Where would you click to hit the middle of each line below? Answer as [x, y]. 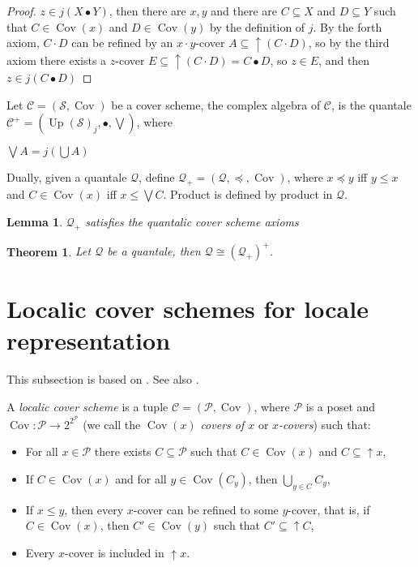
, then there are [147, 11]
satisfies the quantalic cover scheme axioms [192, 221]
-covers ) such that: [325, 424]
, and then [344, 60]
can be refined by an [122, 43]
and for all [141, 478]
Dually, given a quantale [67, 177]
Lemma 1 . [35, 221]
